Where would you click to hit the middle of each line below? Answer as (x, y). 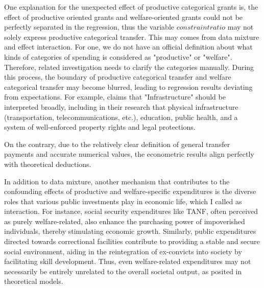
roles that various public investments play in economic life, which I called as (123, 201)
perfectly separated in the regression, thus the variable (89, 27)
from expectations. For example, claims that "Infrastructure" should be (115, 97)
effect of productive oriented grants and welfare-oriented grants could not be (124, 17)
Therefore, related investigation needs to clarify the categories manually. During (129, 67)
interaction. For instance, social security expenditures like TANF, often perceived (131, 211)
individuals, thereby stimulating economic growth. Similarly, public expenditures (130, 231)
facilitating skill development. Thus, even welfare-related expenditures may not (128, 261)
